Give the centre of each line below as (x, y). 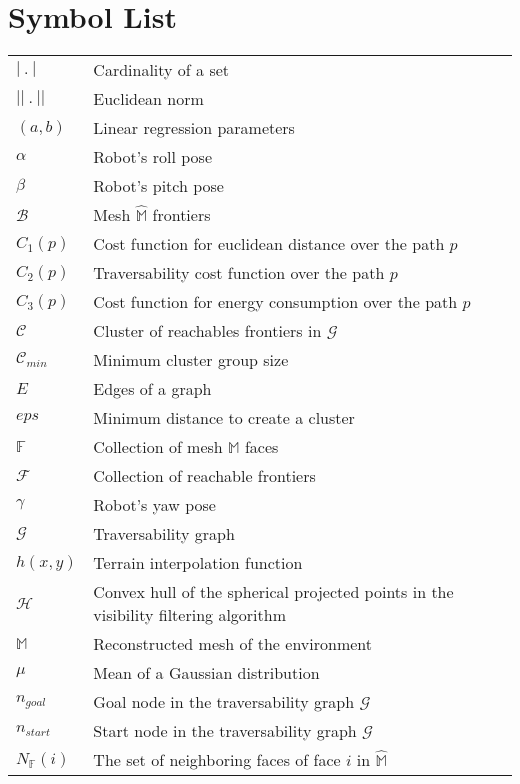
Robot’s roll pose (153, 157)
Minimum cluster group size (191, 360)
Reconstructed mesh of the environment (233, 644)
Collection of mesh (158, 447)
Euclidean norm (148, 99)
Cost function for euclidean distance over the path (269, 244)
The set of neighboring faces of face (217, 760)
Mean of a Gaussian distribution (206, 673)
